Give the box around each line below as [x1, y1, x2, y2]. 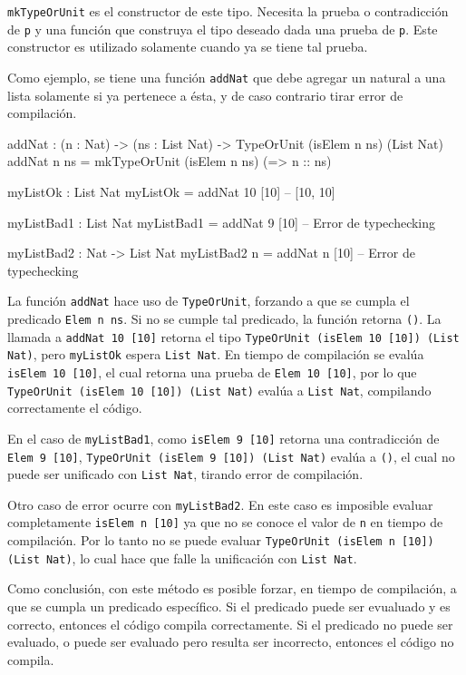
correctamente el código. [7, 398, 142, 417]
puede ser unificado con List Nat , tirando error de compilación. [7, 465, 364, 484]
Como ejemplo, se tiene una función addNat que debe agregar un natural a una [7, 67, 446, 86]
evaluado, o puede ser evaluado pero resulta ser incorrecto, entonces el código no [7, 632, 454, 651]
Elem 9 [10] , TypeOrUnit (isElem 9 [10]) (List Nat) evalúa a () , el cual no [7, 446, 455, 465]
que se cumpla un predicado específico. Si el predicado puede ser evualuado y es [7, 597, 451, 616]
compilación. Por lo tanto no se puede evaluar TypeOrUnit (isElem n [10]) [7, 531, 434, 550]
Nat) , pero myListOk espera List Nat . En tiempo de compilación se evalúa [7, 345, 424, 364]
